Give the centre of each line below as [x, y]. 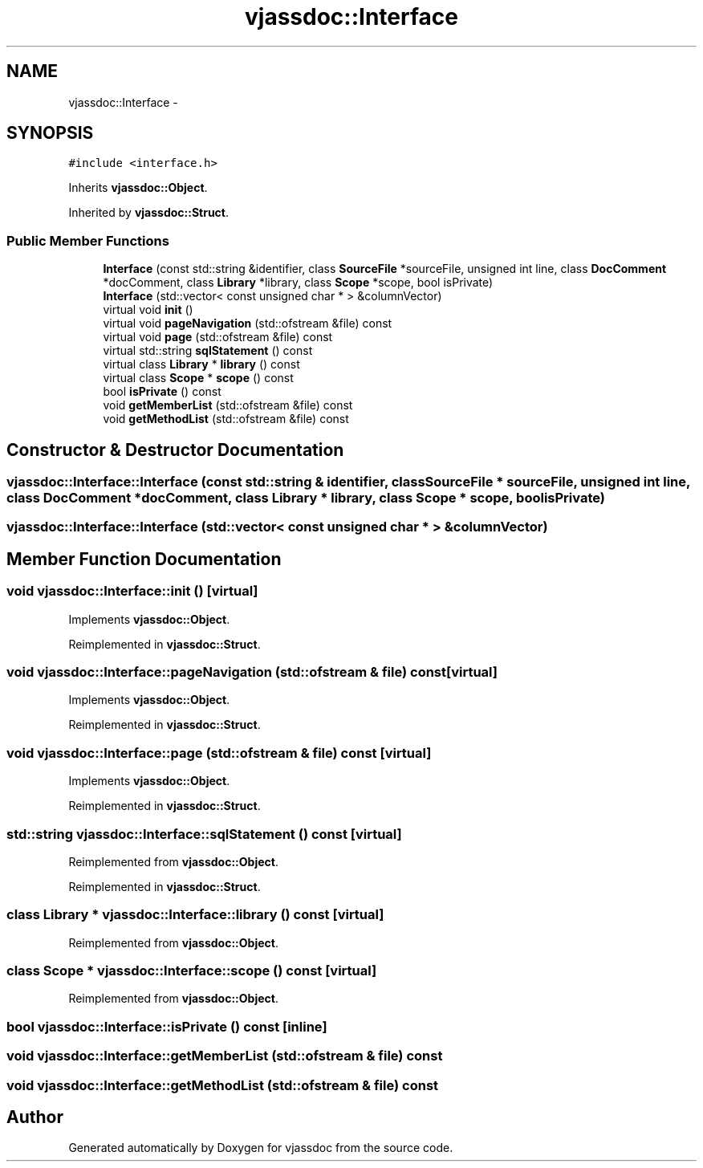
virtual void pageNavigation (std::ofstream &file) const [248, 324]
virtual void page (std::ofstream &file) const [218, 337]
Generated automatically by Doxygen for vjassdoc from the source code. [261, 1148]
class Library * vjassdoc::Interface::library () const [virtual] [195, 915]
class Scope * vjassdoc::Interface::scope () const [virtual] [192, 971]
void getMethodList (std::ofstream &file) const [226, 419]
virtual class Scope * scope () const [198, 378]
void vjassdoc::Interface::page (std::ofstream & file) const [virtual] [219, 753]
